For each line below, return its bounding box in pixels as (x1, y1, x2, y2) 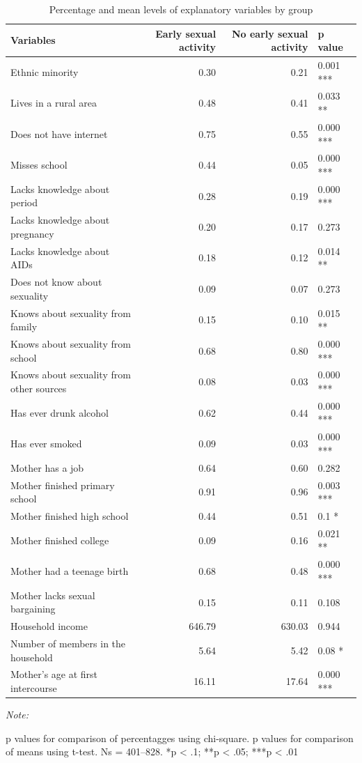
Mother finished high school (10, 509, 129, 523)
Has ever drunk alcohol (10, 405, 109, 419)
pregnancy (10, 226, 54, 240)
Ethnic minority (10, 64, 79, 79)
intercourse (10, 681, 57, 695)
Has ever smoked (10, 436, 82, 451)
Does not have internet (10, 126, 108, 141)
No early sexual (231, 26, 308, 40)
